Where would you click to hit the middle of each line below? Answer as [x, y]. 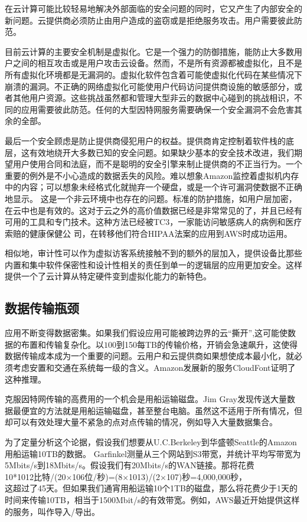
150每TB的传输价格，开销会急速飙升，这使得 [211, 344]
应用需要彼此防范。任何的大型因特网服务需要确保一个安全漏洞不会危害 [157, 109]
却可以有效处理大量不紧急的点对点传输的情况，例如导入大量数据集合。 [141, 422]
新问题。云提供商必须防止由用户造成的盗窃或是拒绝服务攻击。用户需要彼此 [149, 20]
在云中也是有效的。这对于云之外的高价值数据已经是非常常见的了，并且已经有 [153, 210]
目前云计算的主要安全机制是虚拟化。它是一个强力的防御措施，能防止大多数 [149, 51]
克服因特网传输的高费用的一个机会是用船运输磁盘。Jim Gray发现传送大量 [146, 399]
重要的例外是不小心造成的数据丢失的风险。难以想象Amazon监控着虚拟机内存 [152, 175]
